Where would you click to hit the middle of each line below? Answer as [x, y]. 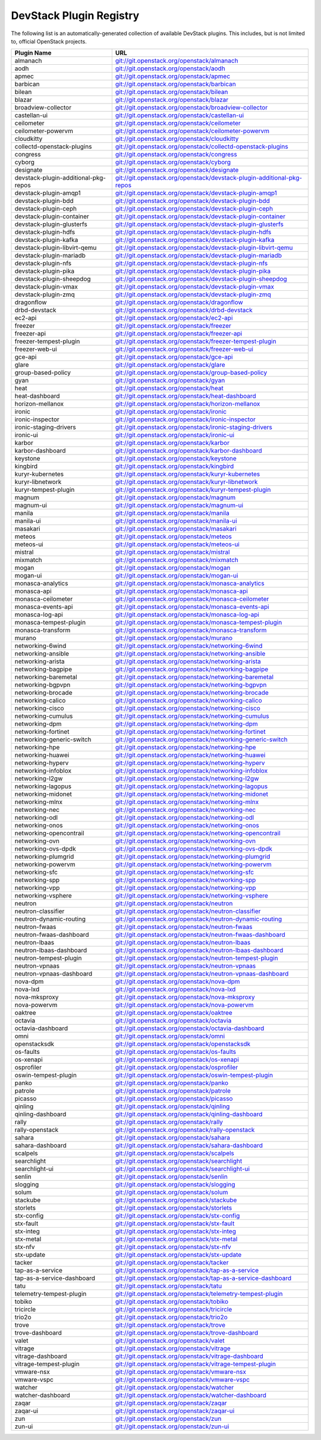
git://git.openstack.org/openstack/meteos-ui [177, 544]
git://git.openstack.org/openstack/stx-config [177, 1216]
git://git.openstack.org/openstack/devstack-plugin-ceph [194, 209]
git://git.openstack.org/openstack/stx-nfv [173, 1247]
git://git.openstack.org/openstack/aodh [170, 68]
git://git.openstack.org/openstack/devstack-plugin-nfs [191, 263]
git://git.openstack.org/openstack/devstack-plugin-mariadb [199, 256]
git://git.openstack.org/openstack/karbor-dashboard [188, 451]
